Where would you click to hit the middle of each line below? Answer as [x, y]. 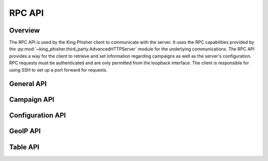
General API [28, 84]
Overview [25, 30]
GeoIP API [25, 131]
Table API [24, 147]
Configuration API [37, 115]
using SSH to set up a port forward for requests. [58, 70]
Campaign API [32, 100]
